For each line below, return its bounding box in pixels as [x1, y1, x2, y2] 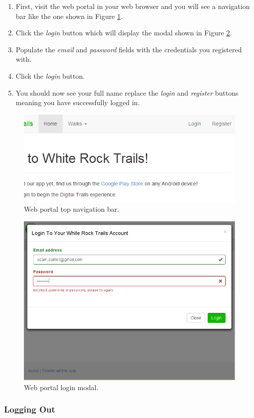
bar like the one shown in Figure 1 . [15, 10, 123, 21]
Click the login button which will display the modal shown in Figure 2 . [15, 27, 232, 38]
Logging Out [4, 403, 55, 416]
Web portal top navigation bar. [24, 204, 120, 214]
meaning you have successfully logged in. [15, 97, 140, 108]
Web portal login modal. [24, 382, 99, 392]
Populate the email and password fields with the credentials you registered [15, 44, 242, 54]
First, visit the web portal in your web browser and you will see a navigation [15, 1, 250, 11]
